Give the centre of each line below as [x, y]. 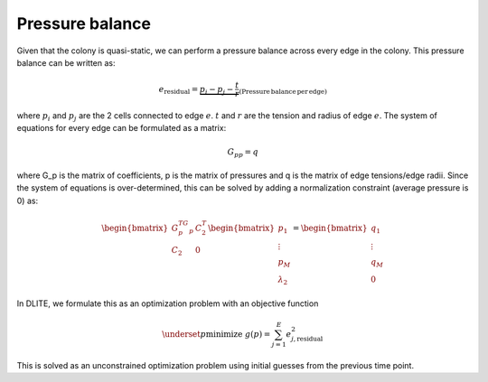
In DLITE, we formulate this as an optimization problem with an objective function [168, 303]
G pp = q [243, 153]
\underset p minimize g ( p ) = [216, 334]
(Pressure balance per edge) [283, 92]
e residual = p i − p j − [196, 90]
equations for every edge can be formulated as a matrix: [122, 128]
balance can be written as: [66, 62]
